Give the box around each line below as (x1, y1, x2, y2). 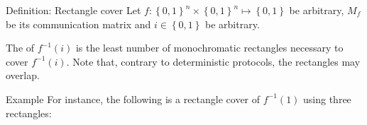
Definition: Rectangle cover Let (6, 3, 141, 17)
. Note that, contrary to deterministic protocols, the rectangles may (66, 54, 361, 69)
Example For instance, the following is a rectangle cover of (6, 91, 261, 106)
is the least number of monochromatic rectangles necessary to (75, 40, 344, 55)
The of (6, 40, 35, 55)
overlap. (6, 68, 40, 83)
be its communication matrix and (6, 16, 151, 31)
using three (303, 91, 351, 106)
